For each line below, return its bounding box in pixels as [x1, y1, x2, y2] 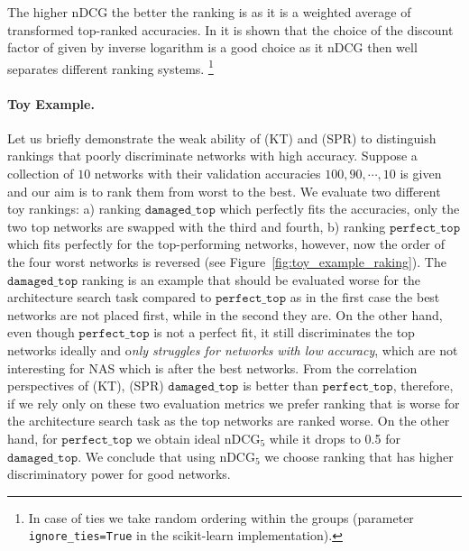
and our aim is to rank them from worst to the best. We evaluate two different [7, 181, 441, 200]
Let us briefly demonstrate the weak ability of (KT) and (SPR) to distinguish [7, 128, 437, 147]
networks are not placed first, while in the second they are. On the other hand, [7, 305, 443, 324]
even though [7, 323, 75, 342]
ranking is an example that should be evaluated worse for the [81, 270, 421, 289]
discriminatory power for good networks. [7, 464, 231, 483]
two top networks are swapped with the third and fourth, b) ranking [7, 216, 386, 235]
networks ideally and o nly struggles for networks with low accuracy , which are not [7, 340, 458, 359]
